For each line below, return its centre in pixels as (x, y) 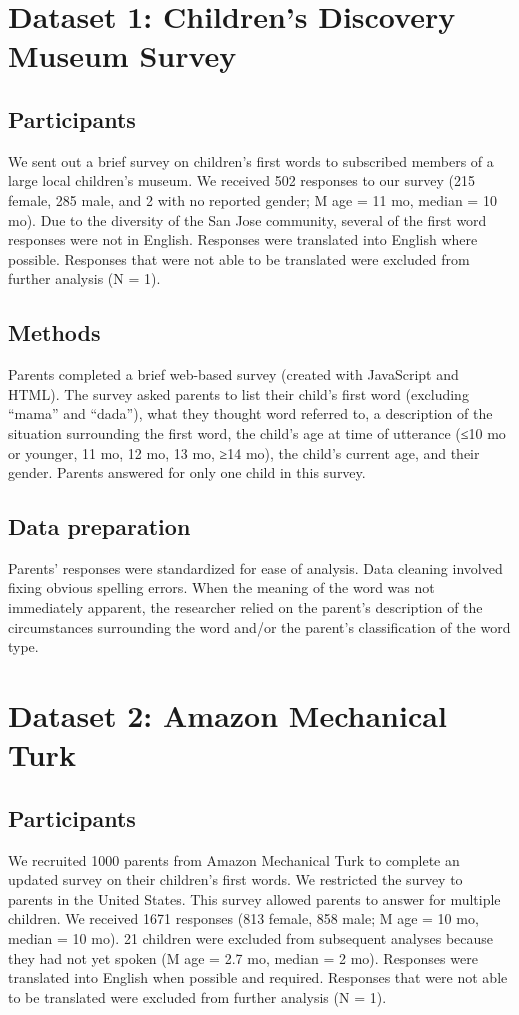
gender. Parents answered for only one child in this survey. (187, 472)
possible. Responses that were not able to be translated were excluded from (239, 258)
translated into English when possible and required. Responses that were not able (258, 977)
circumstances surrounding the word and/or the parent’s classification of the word (259, 626)
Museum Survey (122, 55)
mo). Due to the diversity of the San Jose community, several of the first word (247, 219)
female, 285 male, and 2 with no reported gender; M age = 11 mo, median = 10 (252, 199)
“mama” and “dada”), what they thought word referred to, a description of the (250, 413)
